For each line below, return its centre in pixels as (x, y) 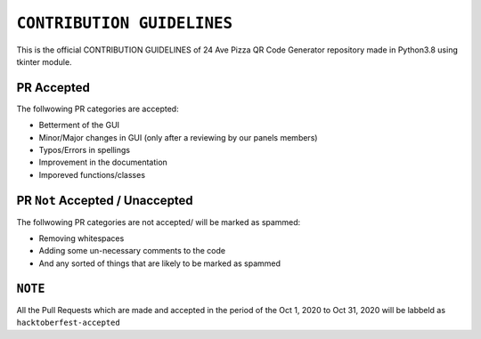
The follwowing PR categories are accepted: (98, 109)
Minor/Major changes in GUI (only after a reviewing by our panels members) (178, 137)
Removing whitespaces (82, 238)
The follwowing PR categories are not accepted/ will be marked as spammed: (159, 222)
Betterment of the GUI (79, 125)
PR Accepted (53, 88)
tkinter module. (44, 61)
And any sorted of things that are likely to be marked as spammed (159, 263)
